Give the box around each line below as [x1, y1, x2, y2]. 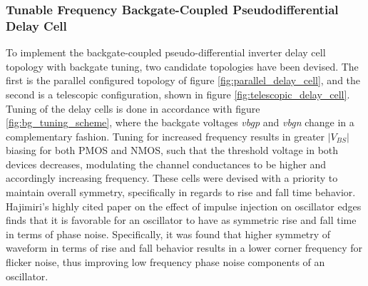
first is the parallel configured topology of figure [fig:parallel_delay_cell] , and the [6, 73, 361, 88]
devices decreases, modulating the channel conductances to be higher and [6, 156, 327, 171]
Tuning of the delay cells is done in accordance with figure [6, 101, 260, 116]
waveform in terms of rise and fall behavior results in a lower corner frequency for [6, 240, 363, 255]
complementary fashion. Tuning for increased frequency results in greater [6, 128, 325, 143]
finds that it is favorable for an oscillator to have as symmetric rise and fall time [6, 213, 357, 228]
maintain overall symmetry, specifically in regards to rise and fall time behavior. [6, 185, 356, 200]
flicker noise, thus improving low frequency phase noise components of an [6, 255, 325, 270]
